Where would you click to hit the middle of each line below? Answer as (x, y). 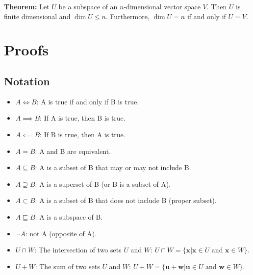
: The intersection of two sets (78, 250)
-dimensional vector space (162, 6)
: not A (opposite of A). (61, 233)
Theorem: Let (27, 6)
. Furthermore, (127, 16)
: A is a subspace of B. (69, 216)
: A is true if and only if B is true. (88, 101)
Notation (27, 81)
